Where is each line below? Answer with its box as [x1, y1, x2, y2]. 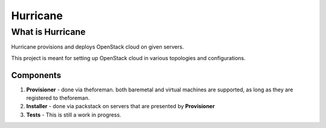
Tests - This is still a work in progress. [26, 111, 122, 118]
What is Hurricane [11, 26, 86, 37]
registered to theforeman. [26, 94, 90, 102]
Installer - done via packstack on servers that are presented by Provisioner [26, 103, 215, 110]
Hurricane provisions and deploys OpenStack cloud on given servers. [11, 43, 184, 50]
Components [11, 70, 62, 81]
